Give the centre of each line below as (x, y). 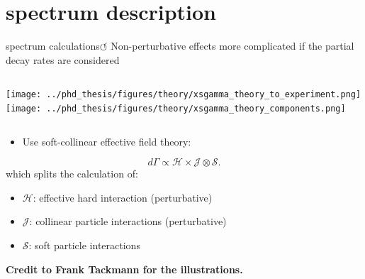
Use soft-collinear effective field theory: (107, 141)
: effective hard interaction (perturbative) (123, 197)
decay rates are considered (63, 59)
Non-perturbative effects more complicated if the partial (232, 46)
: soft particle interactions (84, 245)
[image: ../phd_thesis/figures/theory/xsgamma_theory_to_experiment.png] (184, 95)
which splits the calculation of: (72, 174)
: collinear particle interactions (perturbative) (128, 221)
